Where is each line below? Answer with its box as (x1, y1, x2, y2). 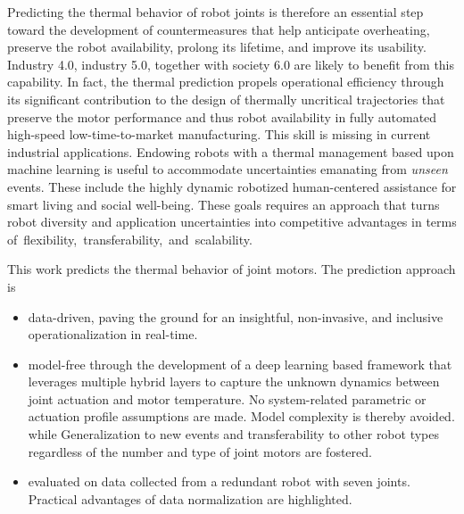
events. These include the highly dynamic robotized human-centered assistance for (7, 177, 457, 195)
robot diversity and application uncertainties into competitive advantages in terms (7, 212, 457, 231)
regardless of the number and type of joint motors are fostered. (28, 442, 372, 460)
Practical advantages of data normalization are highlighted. (28, 489, 352, 508)
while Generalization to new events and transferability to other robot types (28, 425, 440, 444)
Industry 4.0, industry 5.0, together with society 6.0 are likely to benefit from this (7, 54, 455, 73)
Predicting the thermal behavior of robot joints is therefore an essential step (7, 3, 424, 21)
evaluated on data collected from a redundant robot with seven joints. (28, 472, 410, 491)
